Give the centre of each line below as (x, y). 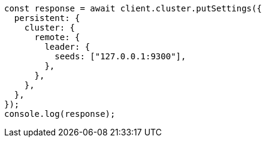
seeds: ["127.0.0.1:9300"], (120, 56)
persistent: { (47, 18)
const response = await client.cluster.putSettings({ (133, 8)
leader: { (67, 47)
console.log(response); (60, 114)
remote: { (57, 37)
